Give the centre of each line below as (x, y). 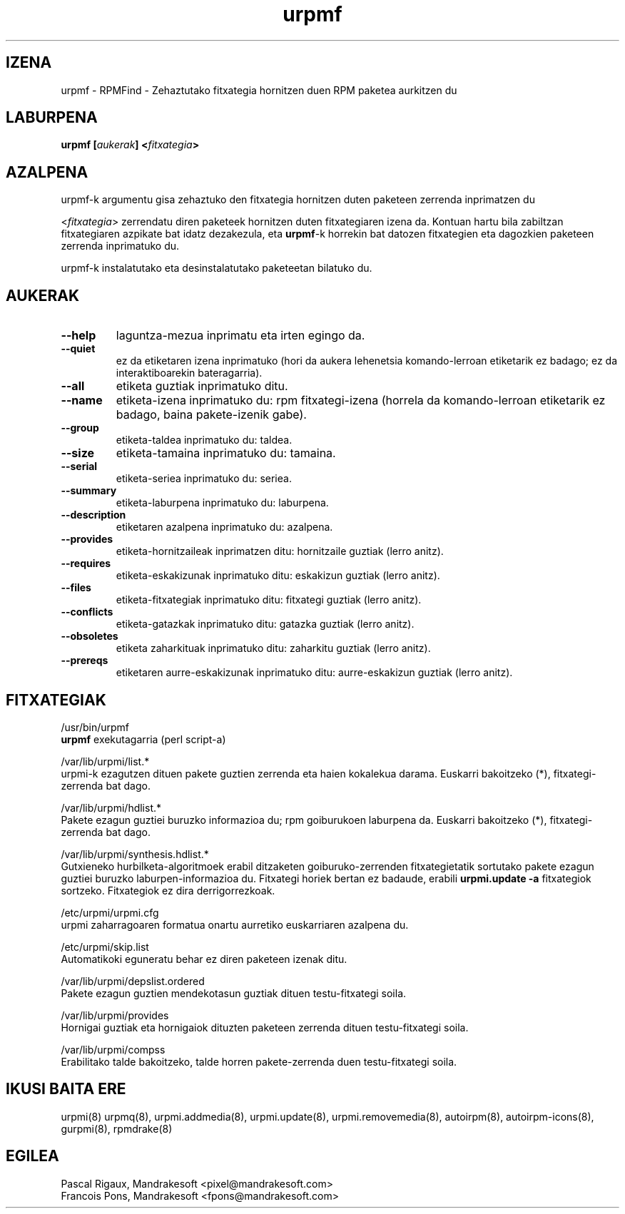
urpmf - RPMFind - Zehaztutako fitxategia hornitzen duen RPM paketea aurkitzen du (259, 90)
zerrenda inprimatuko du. (120, 246)
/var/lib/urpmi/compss (113, 1049)
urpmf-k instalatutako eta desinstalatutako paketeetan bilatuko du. (217, 268)
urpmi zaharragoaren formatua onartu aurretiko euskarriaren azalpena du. (235, 924)
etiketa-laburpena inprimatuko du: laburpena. (222, 503)
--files (76, 588)
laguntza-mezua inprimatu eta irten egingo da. (240, 336)
